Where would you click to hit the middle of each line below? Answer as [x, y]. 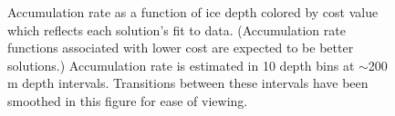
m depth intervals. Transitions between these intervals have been [188, 83]
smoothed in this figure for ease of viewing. [128, 100]
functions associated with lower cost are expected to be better [181, 48]
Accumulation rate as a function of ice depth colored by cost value [193, 12]
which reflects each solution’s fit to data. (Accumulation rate [177, 29]
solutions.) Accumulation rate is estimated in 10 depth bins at [181, 65]
